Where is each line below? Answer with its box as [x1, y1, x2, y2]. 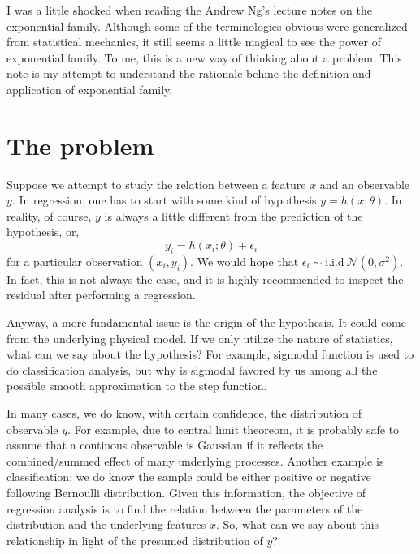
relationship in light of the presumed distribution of [6, 531, 263, 548]
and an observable [319, 175, 410, 192]
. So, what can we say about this [216, 516, 379, 533]
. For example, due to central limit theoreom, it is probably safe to [67, 420, 400, 437]
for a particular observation [6, 252, 143, 269]
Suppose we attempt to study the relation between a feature [6, 175, 306, 192]
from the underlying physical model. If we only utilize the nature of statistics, [6, 329, 393, 346]
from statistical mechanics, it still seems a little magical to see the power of [6, 33, 381, 50]
